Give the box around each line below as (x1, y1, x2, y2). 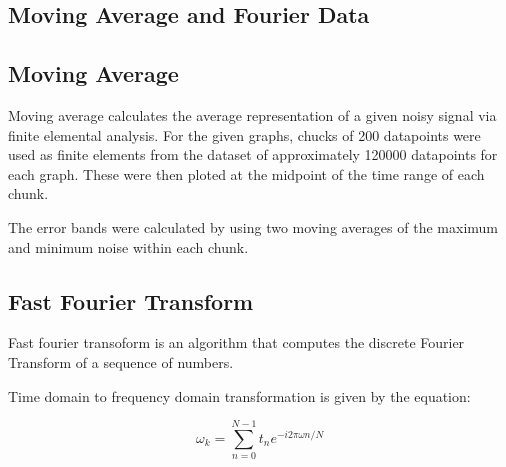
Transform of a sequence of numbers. (8, 351, 234, 372)
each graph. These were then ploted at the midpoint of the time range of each (8, 163, 485, 184)
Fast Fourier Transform (8, 285, 254, 316)
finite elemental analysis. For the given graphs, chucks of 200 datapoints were (8, 124, 481, 145)
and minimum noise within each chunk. (8, 236, 249, 257)
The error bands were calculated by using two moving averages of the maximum (8, 216, 498, 237)
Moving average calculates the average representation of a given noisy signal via (8, 104, 497, 125)
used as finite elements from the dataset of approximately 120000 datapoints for (8, 144, 498, 165)
